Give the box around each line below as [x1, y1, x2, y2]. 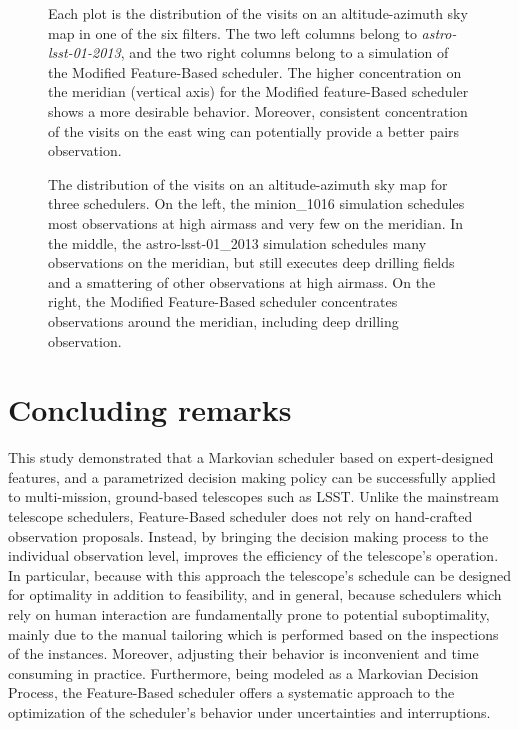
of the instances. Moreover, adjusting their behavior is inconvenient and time [8, 643, 479, 664]
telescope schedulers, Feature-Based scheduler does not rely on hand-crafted [8, 506, 473, 526]
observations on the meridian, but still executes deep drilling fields [48, 252, 455, 273]
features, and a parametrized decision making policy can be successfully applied [8, 466, 496, 487]
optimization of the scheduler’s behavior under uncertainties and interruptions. [8, 701, 491, 722]
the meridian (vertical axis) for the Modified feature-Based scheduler [48, 81, 469, 102]
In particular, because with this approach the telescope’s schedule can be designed [8, 564, 512, 585]
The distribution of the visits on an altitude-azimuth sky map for [48, 173, 448, 194]
